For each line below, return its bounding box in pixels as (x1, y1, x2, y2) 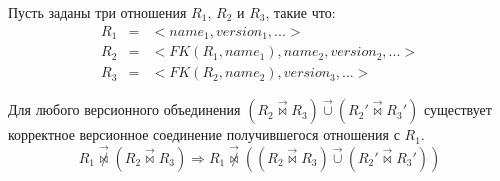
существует (423, 99, 492, 120)
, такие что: (265, 2, 336, 22)
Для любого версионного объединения (8, 99, 241, 120)
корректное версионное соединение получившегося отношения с (8, 124, 400, 145)
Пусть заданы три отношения (8, 2, 187, 22)
